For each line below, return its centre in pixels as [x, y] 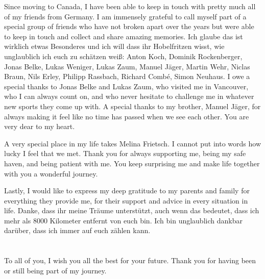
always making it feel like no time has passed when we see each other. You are [127, 116]
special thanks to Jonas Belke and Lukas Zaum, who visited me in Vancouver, [126, 86]
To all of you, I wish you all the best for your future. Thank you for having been [130, 260]
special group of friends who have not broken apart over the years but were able [129, 26]
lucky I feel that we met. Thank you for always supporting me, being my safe [125, 153]
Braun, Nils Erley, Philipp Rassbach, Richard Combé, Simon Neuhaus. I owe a [127, 76]
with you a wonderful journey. [51, 173]
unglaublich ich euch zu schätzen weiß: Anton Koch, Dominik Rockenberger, [123, 56]
